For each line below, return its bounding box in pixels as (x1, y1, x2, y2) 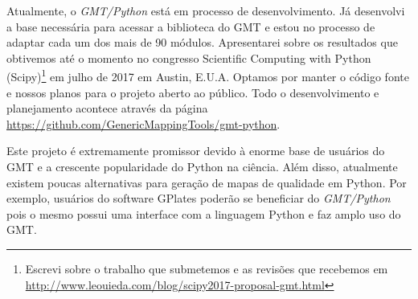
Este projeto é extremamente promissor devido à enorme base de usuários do (6, 142, 385, 159)
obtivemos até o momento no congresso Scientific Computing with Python (6, 49, 371, 66)
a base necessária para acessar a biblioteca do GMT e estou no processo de (6, 18, 375, 35)
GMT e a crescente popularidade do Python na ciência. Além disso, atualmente (6, 158, 398, 174)
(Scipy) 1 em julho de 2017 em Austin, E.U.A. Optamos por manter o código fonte (6, 66, 409, 85)
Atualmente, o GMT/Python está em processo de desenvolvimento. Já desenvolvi (6, 2, 405, 18)
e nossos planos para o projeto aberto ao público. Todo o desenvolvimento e (6, 84, 379, 100)
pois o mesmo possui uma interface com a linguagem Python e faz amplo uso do (6, 205, 401, 222)
